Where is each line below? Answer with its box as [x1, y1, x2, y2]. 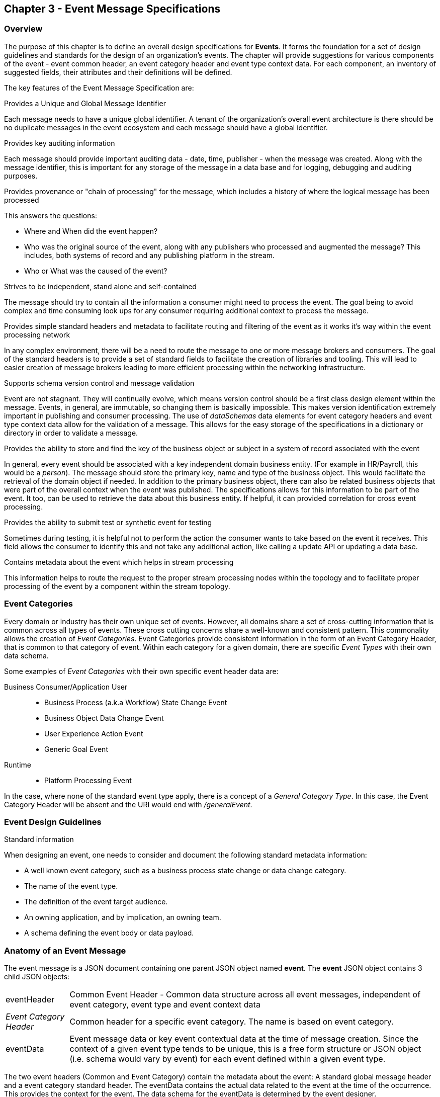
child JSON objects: [4, 972, 70, 981]
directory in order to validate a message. [4, 428, 138, 437]
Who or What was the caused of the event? [24, 266, 167, 275]
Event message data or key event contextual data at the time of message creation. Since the [69, 1034, 419, 1044]
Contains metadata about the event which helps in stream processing [4, 557, 234, 566]
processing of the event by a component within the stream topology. [4, 581, 230, 590]
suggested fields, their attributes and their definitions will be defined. [4, 67, 232, 76]
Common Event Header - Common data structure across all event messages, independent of [69, 989, 421, 1000]
